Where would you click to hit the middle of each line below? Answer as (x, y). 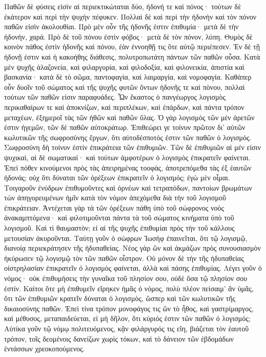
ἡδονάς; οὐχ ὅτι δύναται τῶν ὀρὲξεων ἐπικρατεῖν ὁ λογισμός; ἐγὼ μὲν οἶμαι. (117, 177)
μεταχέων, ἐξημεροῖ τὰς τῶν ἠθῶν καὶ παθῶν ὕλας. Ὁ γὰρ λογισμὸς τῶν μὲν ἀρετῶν (129, 117)
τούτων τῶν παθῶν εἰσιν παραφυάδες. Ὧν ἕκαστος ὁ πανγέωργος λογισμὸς (115, 97)
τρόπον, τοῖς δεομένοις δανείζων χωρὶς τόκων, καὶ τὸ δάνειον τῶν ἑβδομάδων (119, 338)
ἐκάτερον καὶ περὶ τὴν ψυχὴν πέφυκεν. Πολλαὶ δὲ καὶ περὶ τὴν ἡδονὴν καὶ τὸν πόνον (130, 16)
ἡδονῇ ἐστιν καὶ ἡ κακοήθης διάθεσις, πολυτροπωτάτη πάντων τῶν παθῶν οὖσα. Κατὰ (132, 56)
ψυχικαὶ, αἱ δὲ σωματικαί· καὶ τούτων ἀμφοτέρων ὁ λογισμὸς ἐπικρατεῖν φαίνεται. (127, 157)
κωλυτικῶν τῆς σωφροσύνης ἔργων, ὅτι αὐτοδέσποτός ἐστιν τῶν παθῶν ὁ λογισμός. (128, 137)
